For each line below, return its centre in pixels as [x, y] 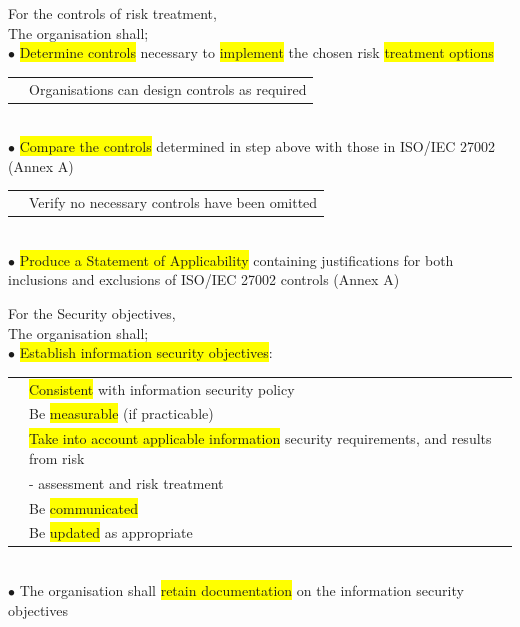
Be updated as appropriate [111, 532]
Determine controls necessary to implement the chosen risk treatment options [256, 52]
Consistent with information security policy [162, 388]
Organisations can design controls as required [168, 88]
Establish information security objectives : [146, 352]
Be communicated [84, 507]
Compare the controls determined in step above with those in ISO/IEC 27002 [257, 146]
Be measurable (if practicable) [121, 413]
